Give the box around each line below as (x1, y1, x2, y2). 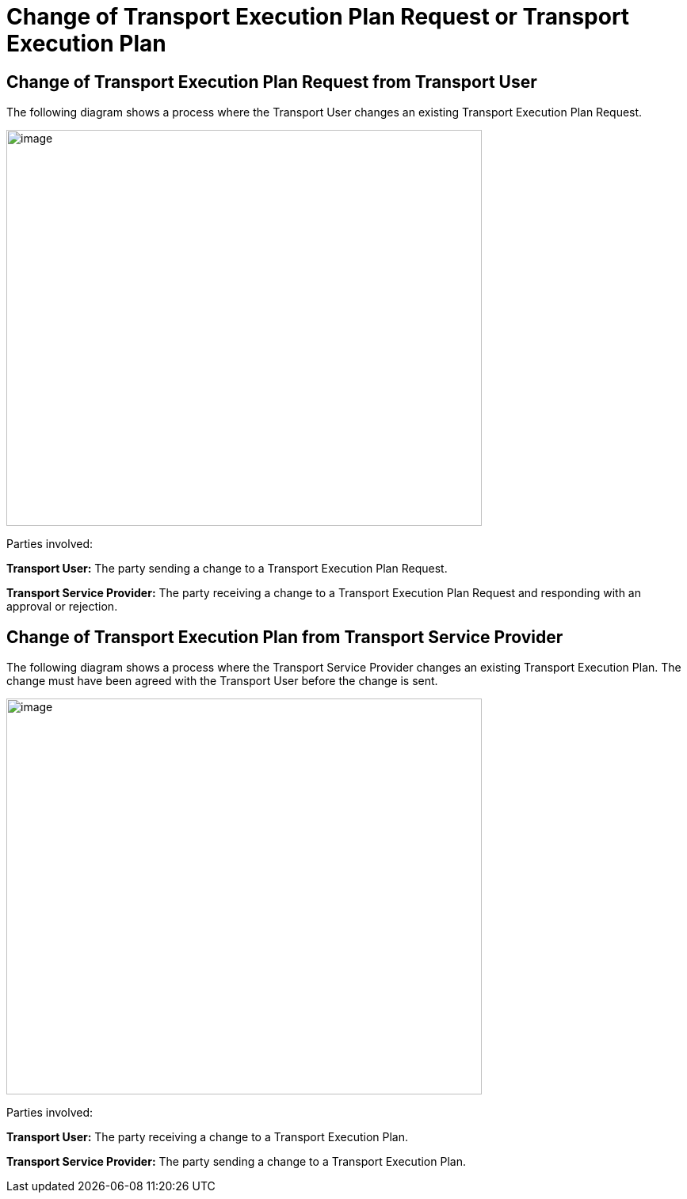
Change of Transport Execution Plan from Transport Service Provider (6, 626, 563, 647)
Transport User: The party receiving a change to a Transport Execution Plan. (6, 1130, 408, 1144)
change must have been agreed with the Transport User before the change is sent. (6, 674, 438, 688)
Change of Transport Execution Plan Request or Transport (6, 3, 630, 30)
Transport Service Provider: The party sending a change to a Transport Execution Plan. (6, 1155, 466, 1169)
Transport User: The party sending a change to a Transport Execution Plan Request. (6, 561, 448, 576)
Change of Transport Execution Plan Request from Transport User (6, 71, 537, 92)
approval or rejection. (6, 599, 118, 614)
